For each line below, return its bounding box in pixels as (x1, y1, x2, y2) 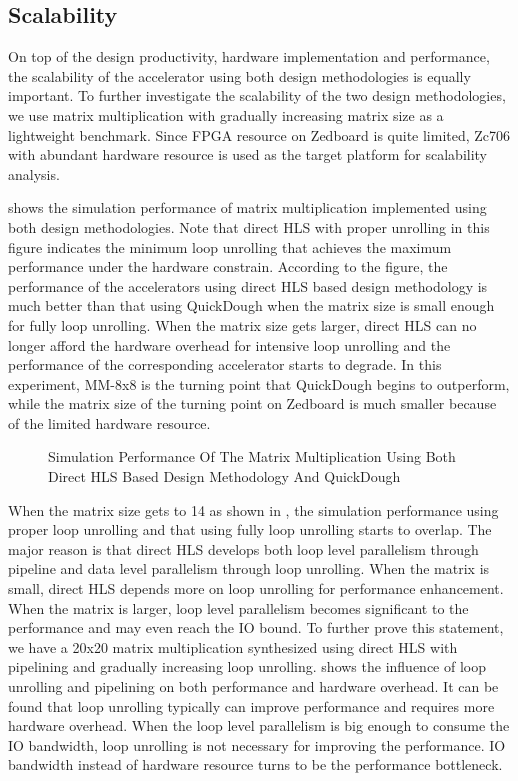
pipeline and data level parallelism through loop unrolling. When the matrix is (8, 558, 490, 579)
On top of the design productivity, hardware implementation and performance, (8, 46, 490, 67)
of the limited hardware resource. (8, 412, 211, 433)
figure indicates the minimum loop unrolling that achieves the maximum (8, 236, 452, 257)
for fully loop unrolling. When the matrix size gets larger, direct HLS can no (8, 314, 477, 335)
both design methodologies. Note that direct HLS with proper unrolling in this (8, 216, 490, 237)
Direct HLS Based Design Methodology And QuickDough (48, 466, 401, 487)
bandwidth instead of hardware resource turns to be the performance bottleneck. (8, 754, 503, 775)
